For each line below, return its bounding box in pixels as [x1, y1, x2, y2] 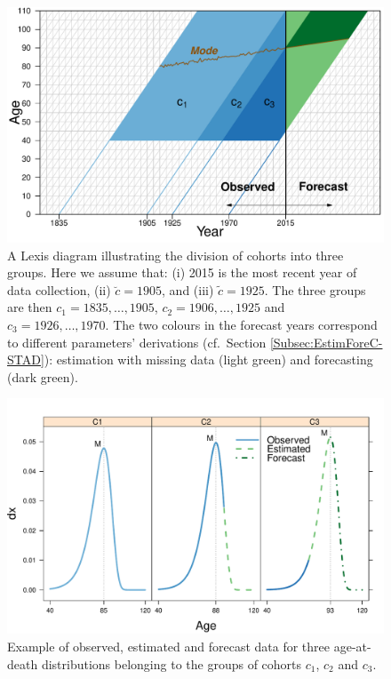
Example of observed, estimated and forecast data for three [7, 636, 331, 655]
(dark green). [7, 367, 78, 386]
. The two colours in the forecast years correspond [105, 315, 378, 333]
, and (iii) [162, 280, 214, 299]
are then [7, 298, 52, 316]
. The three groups [264, 280, 366, 299]
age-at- [333, 636, 371, 655]
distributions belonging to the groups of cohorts [41, 654, 302, 673]
